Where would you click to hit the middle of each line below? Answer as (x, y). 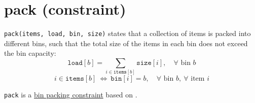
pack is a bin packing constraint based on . (71, 95)
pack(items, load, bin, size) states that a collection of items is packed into (128, 33)
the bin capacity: (30, 53)
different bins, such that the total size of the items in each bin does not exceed (126, 43)
